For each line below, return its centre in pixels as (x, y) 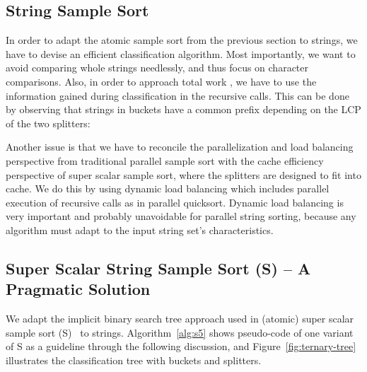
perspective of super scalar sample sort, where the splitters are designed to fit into (183, 174)
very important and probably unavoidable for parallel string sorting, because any (181, 216)
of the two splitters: (48, 123)
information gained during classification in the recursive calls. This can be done (177, 95)
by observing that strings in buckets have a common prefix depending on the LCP (183, 109)
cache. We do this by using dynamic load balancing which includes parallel (168, 188)
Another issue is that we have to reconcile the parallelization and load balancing (180, 147)
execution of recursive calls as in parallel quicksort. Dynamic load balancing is (175, 202)
